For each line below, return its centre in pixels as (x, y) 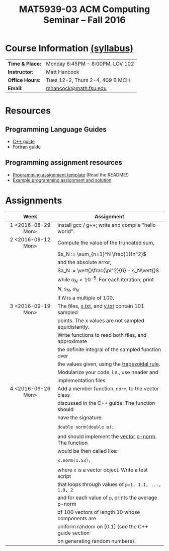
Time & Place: (24, 64)
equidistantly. (73, 327)
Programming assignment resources (64, 163)
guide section (73, 533)
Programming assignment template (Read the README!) (71, 174)
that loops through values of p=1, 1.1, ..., (109, 484)
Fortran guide (27, 147)
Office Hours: (24, 80)
